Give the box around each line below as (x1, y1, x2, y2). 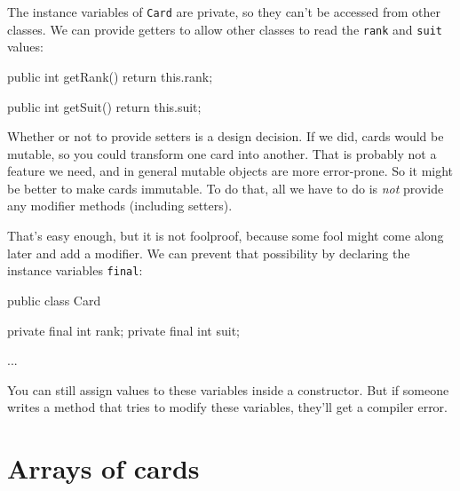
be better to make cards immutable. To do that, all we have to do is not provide (7, 178, 444, 197)
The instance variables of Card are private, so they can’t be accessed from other (7, 3, 441, 20)
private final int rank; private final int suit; (7, 321, 240, 339)
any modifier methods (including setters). (7, 196, 233, 215)
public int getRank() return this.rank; (7, 67, 213, 85)
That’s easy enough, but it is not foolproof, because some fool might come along (7, 226, 444, 245)
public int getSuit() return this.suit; (7, 97, 202, 115)
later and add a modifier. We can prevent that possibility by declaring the (7, 243, 410, 262)
